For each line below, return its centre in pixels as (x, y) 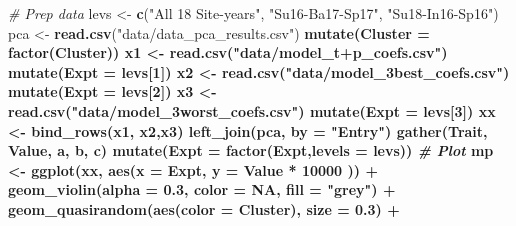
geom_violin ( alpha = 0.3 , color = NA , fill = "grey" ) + (202, 189)
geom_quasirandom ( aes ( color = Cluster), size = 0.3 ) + (204, 208)
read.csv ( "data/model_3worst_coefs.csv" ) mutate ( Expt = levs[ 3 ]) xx (252, 110)
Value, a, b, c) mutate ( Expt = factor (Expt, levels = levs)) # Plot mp (251, 150)
